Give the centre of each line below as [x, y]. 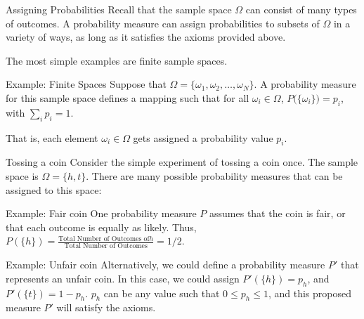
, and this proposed [310, 293]
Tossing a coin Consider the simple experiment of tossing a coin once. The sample [182, 162]
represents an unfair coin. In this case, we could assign [123, 278]
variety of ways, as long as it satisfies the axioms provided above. [146, 37]
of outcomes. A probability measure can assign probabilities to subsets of [163, 23]
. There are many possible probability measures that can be [214, 175]
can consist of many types [301, 9]
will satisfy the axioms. [106, 307]
